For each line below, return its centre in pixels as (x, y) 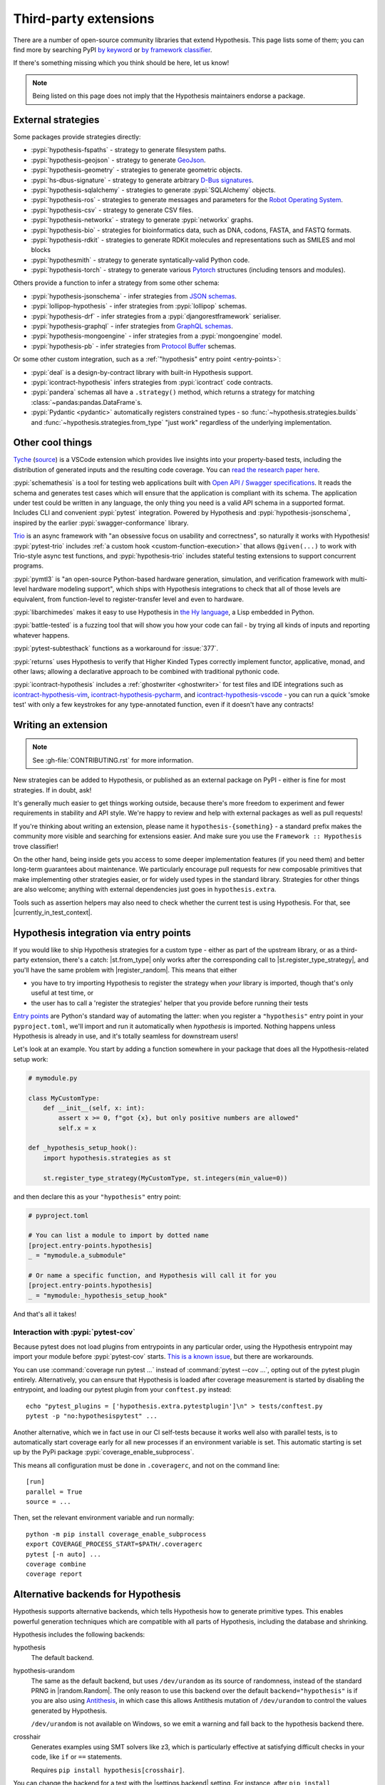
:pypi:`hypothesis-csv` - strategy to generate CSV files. (112, 210)
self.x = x (77, 1128)
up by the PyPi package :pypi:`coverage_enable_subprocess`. (104, 1452)
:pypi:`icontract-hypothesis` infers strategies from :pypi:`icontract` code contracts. (152, 382)
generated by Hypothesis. (69, 1711)
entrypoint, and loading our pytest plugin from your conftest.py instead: (122, 1389)
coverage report (54, 1574)
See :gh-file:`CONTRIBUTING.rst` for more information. (113, 760)
